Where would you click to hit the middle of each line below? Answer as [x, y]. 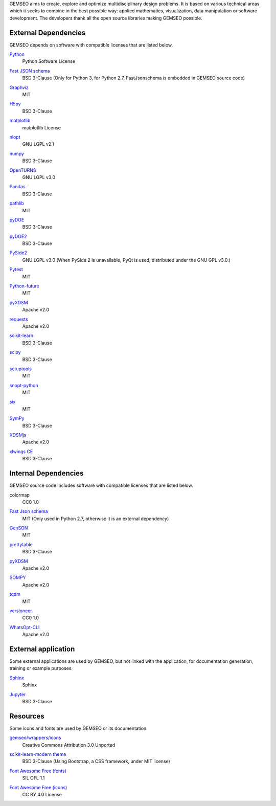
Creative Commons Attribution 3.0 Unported [69, 745]
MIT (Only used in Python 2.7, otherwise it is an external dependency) [96, 519]
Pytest [16, 270]
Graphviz [19, 87]
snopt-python [24, 385]
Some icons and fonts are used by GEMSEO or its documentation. [78, 728]
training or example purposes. [41, 668]
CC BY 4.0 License [42, 795]
